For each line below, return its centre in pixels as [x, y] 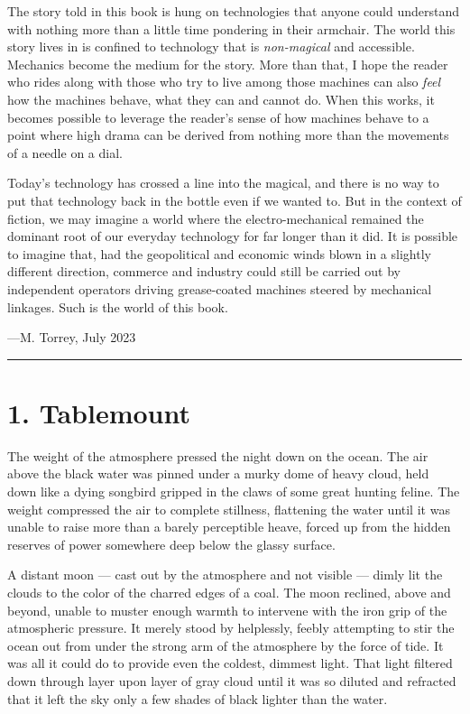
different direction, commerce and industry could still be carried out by [204, 271]
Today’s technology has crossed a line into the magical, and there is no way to [223, 183]
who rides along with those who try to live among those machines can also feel [224, 82]
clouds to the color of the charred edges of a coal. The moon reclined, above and [229, 592]
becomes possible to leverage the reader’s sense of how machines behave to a [218, 117]
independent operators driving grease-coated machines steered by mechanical [220, 288]
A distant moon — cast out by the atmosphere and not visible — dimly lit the [225, 575]
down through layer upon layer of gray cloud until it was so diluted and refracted [232, 680]
